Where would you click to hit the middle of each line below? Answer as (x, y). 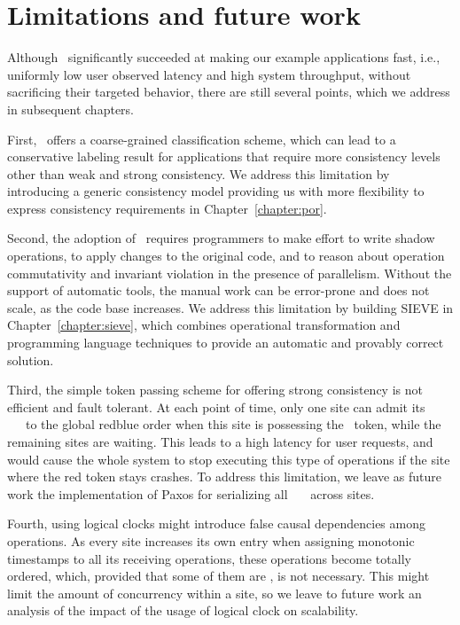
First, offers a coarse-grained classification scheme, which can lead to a (202, 139)
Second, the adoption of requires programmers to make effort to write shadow (221, 238)
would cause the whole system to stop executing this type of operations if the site (229, 459)
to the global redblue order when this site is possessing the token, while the (233, 424)
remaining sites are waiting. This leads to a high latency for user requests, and (220, 441)
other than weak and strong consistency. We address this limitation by (199, 173)
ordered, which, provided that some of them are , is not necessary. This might (218, 576)
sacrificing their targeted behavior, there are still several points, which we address (229, 92)
